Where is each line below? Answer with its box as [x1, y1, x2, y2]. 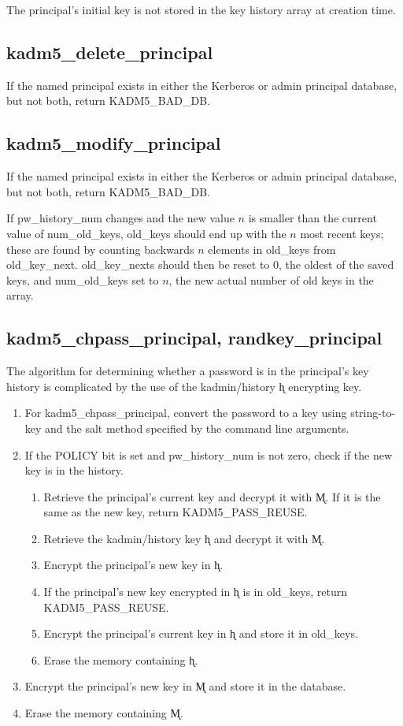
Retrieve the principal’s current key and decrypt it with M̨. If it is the [43, 488, 381, 504]
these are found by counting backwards [6, 240, 194, 257]
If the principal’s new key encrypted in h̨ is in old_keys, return [43, 583, 347, 600]
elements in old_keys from [208, 240, 336, 257]
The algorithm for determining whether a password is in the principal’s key [6, 363, 369, 379]
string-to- [350, 404, 396, 421]
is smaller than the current [248, 210, 377, 226]
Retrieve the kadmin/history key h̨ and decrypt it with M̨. [43, 530, 325, 546]
